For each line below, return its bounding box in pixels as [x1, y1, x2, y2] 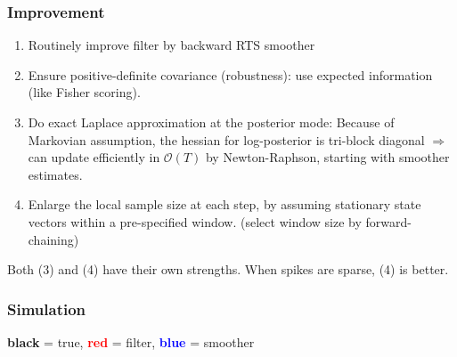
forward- [365, 212, 412, 231]
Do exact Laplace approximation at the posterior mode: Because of [28, 113, 395, 131]
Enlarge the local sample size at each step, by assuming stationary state [28, 195, 421, 214]
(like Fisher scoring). [28, 83, 141, 101]
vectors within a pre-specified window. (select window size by [28, 212, 362, 231]
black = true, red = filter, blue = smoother [7, 332, 255, 351]
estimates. [28, 165, 83, 183]
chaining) [28, 230, 79, 248]
